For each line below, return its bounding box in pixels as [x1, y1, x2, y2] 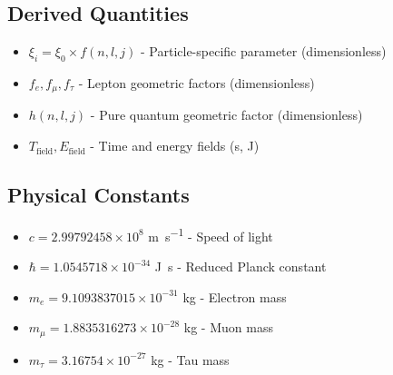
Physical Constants [7, 181, 190, 209]
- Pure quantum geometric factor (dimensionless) [90, 105, 363, 124]
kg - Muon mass [183, 318, 273, 337]
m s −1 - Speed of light [148, 223, 273, 245]
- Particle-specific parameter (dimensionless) [141, 42, 387, 61]
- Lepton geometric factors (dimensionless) [78, 74, 315, 92]
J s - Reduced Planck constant [154, 257, 327, 276]
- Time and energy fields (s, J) [90, 136, 260, 155]
